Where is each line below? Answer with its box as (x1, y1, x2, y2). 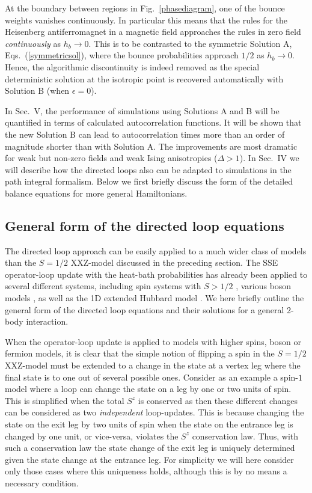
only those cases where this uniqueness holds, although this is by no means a (5, 465, 287, 477)
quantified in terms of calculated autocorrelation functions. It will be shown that (5, 116, 302, 129)
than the (5, 256, 37, 269)
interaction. (26, 315, 69, 328)
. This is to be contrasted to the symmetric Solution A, (88, 37, 292, 49)
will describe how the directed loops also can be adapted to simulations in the (5, 163, 292, 176)
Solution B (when (5, 84, 70, 97)
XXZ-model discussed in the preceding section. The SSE (70, 256, 278, 269)
